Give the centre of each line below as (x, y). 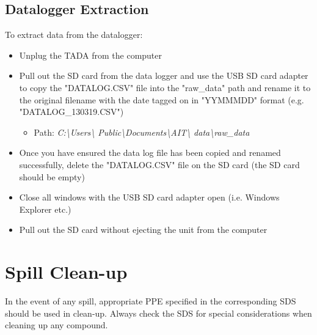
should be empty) (52, 176)
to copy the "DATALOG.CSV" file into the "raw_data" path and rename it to (165, 87)
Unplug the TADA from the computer (91, 55)
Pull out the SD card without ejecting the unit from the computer (143, 230)
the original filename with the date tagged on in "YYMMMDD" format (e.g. (162, 99)
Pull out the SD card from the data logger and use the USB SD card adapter (164, 75)
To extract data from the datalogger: (74, 35)
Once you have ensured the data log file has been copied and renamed (150, 153)
